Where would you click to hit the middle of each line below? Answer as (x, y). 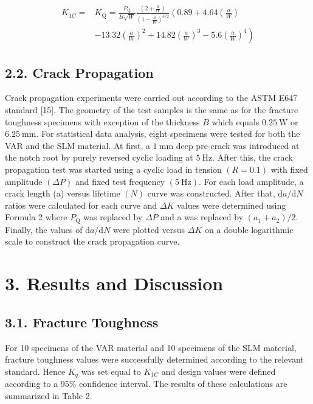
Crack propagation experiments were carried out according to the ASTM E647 (151, 98)
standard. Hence (35, 371)
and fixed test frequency (120, 181)
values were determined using (232, 205)
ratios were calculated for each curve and (81, 205)
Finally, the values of (44, 229)
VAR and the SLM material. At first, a (77, 145)
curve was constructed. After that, (211, 193)
